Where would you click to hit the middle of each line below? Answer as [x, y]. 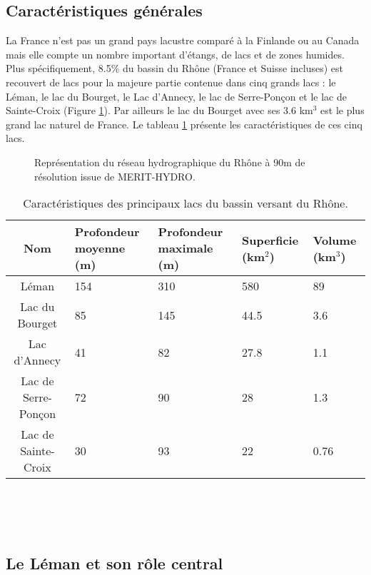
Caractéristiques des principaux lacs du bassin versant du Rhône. [185, 203]
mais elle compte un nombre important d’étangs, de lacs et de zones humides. [175, 54]
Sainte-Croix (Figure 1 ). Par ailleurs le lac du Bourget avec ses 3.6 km [159, 110]
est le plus [342, 110]
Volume [335, 240]
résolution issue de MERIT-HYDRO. [115, 176]
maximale [185, 248]
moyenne [100, 248]
